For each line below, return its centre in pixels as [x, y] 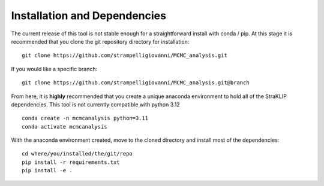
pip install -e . [47, 171]
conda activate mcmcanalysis [64, 126]
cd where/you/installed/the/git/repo [77, 154]
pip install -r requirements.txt [71, 162]
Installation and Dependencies [88, 16]
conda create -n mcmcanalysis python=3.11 [85, 118]
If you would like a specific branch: [54, 69]
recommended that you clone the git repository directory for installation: [100, 41]
